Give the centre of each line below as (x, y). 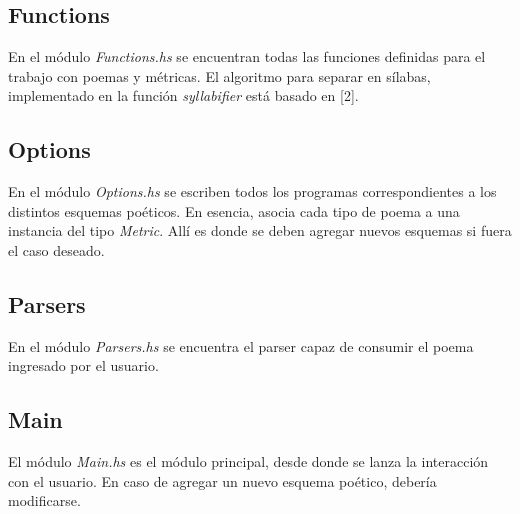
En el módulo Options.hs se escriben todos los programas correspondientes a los (252, 191)
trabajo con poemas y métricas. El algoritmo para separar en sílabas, (219, 75)
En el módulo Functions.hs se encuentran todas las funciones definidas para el (247, 56)
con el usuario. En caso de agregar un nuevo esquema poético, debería (222, 480)
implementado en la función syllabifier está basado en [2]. (183, 95)
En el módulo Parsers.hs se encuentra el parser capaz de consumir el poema (241, 345)
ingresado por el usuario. (83, 365)
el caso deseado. (56, 249)
